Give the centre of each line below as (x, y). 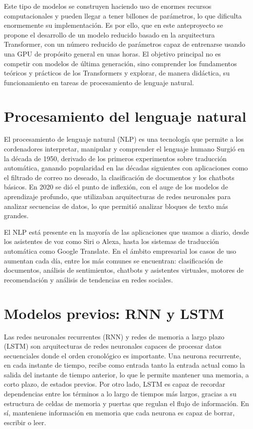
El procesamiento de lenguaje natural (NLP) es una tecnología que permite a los (124, 139)
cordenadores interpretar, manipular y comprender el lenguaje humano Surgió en (124, 149)
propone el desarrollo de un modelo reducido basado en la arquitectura (109, 34)
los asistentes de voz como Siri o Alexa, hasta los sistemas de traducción (112, 241)
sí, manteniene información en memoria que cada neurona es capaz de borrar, (119, 413)
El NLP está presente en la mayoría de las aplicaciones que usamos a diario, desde (126, 232)
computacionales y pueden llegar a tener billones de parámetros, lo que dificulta (123, 15)
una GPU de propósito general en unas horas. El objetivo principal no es (112, 53)
